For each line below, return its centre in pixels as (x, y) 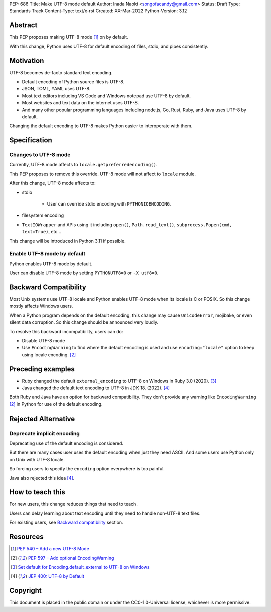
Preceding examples (42, 369)
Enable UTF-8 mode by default (47, 254)
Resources (26, 537)
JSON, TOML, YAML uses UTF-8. (56, 89)
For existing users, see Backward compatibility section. (66, 523)
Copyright (26, 591)
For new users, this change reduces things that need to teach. (74, 504)
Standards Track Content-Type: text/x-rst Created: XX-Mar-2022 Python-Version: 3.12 (98, 11)
